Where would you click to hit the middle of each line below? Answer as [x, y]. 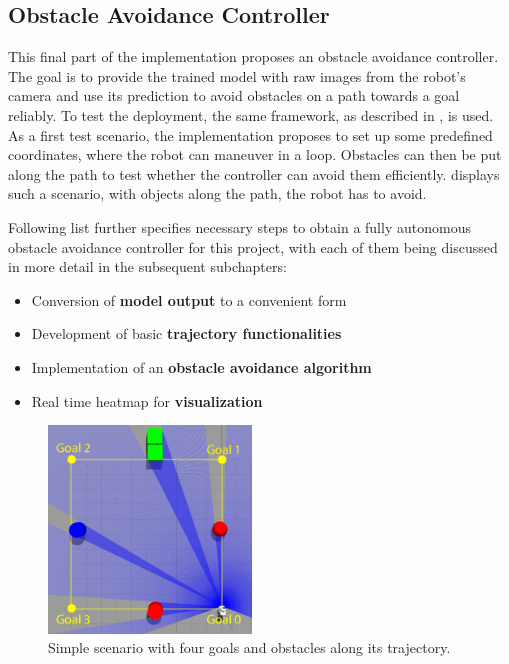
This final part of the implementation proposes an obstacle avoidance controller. [253, 56]
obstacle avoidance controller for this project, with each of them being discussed [253, 246]
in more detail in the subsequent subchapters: [147, 266]
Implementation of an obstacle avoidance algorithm [201, 366]
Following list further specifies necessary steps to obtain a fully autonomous [239, 226]
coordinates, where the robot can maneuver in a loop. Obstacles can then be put [255, 154]
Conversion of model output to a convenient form [189, 299]
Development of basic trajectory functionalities [186, 333]
